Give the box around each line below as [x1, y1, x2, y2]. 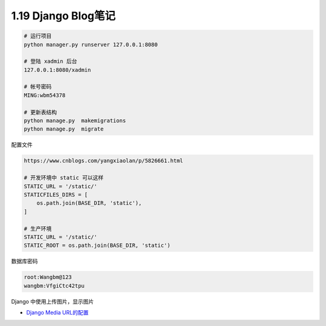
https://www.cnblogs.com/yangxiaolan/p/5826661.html [24, 157, 184, 165]
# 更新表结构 [24, 109, 57, 116]
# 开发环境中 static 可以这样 [24, 174, 104, 181]
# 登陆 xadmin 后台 [24, 58, 77, 65]
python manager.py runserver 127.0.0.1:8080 [24, 41, 158, 48]
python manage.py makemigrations [24, 117, 126, 124]
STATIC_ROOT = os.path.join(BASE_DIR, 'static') [24, 242, 171, 249]
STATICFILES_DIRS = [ [24, 191, 88, 198]
